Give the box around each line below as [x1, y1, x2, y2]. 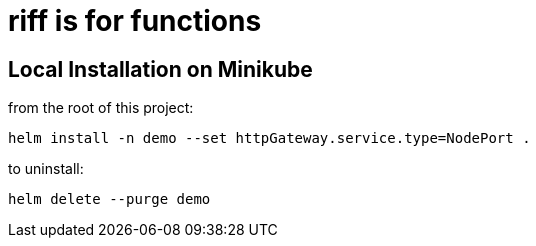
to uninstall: [8, 160, 84, 178]
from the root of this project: [8, 99, 194, 117]
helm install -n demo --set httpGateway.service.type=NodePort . [8, 130, 531, 147]
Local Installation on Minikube [8, 56, 313, 82]
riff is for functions [8, 4, 262, 38]
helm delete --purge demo [8, 191, 211, 208]
